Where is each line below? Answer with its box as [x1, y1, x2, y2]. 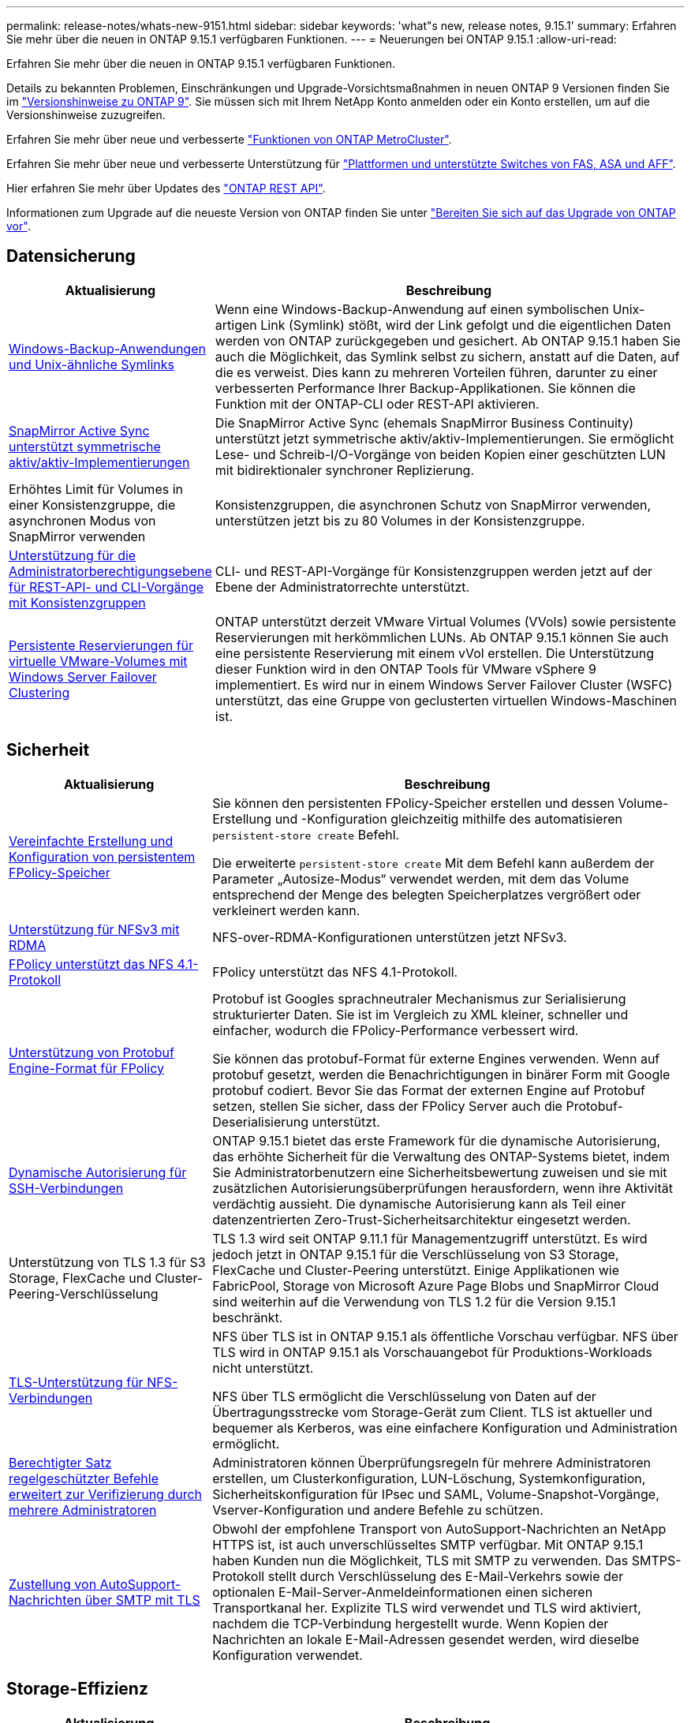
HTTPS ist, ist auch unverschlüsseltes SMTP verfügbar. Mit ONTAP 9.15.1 [212, 1536, 644, 1553]
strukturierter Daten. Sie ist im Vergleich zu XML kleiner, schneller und [212, 1006, 629, 1022]
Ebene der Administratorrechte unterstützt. [215, 578, 470, 595]
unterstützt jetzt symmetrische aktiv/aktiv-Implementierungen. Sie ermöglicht [215, 430, 674, 447]
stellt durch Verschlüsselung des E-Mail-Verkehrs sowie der [267, 1568, 624, 1584]
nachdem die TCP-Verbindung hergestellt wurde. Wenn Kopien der [212, 1615, 609, 1631]
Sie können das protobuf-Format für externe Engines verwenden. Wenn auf [212, 1050, 660, 1067]
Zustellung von [9, 1575, 97, 1592]
